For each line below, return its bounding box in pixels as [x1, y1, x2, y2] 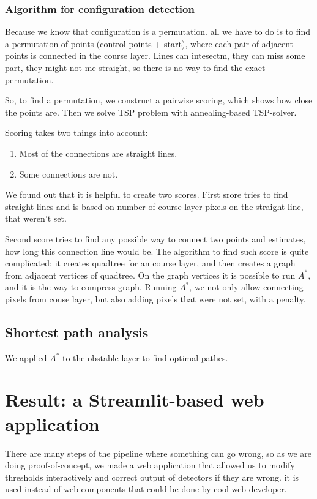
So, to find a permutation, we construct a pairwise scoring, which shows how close [5, 94, 313, 107]
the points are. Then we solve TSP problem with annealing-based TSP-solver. [5, 105, 297, 118]
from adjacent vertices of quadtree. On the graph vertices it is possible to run [5, 268, 296, 281]
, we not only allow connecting [189, 280, 304, 293]
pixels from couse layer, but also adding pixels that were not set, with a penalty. [5, 292, 306, 305]
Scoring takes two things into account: [5, 126, 148, 139]
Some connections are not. [19, 167, 118, 180]
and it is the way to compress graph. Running [5, 280, 177, 293]
